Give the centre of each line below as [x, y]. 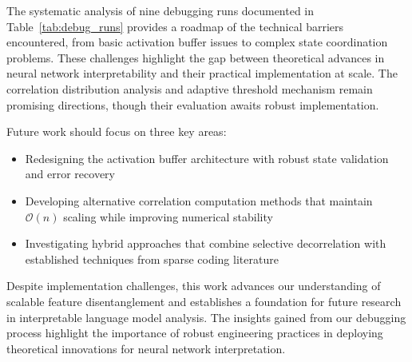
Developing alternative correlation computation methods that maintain [199, 200]
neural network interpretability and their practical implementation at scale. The [202, 73]
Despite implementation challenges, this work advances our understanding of [194, 286]
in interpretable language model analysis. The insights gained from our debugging [206, 317]
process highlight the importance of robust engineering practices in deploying [195, 333]
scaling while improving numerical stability [168, 216]
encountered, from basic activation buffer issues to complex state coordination [197, 42]
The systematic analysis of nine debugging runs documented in [160, 10]
